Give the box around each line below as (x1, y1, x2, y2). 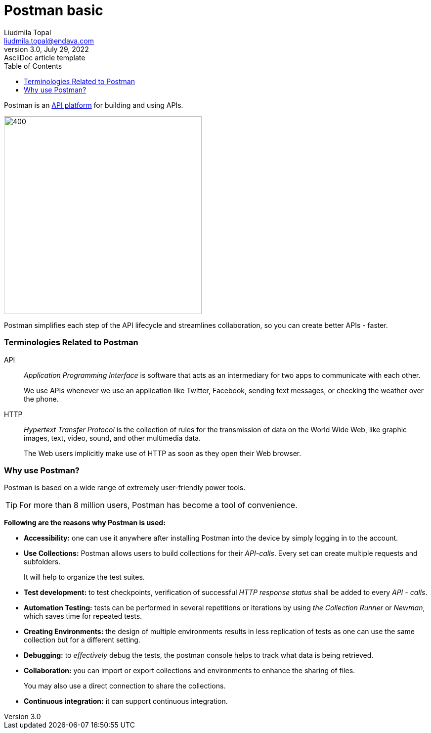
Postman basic (4, 2, 103, 19)
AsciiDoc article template (4, 53, 86, 62)
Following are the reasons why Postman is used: (4, 518, 166, 527)
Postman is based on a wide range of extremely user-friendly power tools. (4, 483, 246, 492)
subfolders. (24, 557, 61, 566)
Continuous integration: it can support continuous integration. (24, 697, 228, 706)
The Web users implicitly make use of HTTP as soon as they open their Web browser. (24, 449, 302, 458)
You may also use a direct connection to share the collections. (24, 682, 226, 690)
